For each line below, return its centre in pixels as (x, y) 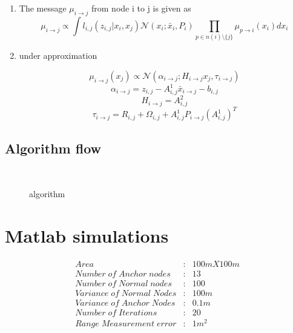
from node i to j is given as (141, 8)
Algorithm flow (53, 148)
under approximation (58, 55)
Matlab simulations (87, 236)
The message (43, 8)
